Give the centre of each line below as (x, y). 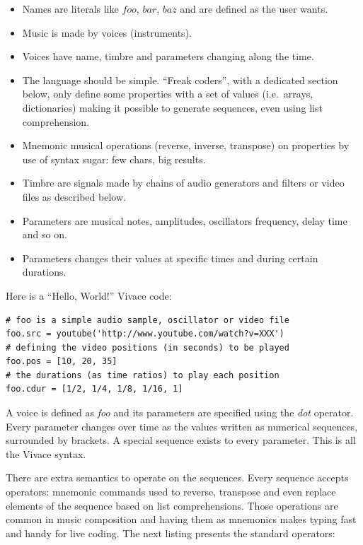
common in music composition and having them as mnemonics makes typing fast (181, 519)
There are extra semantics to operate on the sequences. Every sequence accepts (177, 477)
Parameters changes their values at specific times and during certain (170, 258)
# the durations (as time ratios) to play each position (143, 375)
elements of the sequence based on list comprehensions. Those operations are (172, 505)
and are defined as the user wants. (254, 8)
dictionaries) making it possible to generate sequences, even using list (172, 107)
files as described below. (74, 196)
